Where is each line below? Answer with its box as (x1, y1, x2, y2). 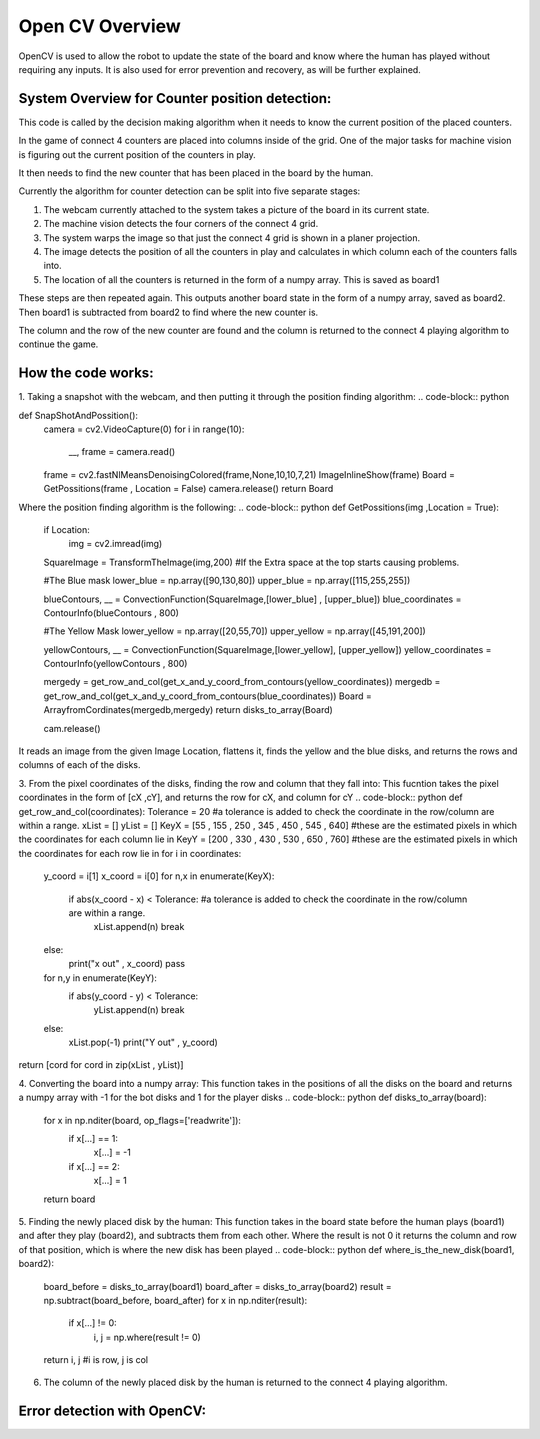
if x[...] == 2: (68, 1160, 120, 1172)
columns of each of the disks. (18, 759, 141, 771)
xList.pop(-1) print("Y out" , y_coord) (68, 1036, 219, 1049)
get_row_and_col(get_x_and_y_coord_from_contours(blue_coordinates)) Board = (43, 690, 372, 702)
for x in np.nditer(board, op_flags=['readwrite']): (43, 1114, 242, 1126)
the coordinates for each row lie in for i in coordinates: (18, 847, 242, 859)
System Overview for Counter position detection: (18, 90, 332, 107)
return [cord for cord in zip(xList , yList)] (18, 1059, 184, 1071)
